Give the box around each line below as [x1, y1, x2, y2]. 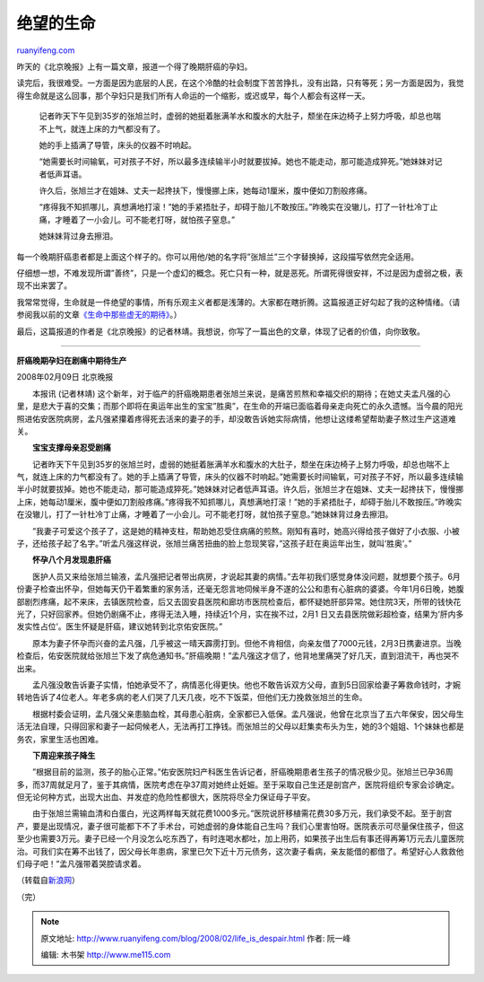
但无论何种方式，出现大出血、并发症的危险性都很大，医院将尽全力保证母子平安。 [16, 792, 315, 802]
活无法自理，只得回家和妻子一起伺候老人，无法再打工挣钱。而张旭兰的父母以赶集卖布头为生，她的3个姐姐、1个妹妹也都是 [16, 721, 465, 732]
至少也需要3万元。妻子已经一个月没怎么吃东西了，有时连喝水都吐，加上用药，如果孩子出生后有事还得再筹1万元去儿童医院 [16, 833, 465, 844]
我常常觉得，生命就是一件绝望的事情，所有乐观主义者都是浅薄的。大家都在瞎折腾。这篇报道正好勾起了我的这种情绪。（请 [16, 296, 461, 307]
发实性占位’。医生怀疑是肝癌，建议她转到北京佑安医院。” [16, 621, 223, 632]
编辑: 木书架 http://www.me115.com [40, 949, 171, 960]
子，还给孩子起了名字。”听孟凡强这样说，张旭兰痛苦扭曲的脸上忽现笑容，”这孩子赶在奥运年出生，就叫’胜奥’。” [16, 539, 412, 549]
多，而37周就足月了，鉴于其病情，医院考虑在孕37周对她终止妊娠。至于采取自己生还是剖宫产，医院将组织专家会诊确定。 [16, 779, 460, 790]
